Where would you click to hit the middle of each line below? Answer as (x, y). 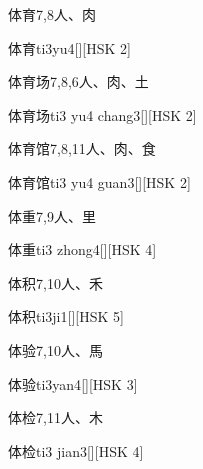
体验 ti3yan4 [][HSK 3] (73, 383)
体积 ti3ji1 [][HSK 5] (66, 316)
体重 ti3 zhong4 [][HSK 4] (82, 249)
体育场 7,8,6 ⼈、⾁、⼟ (78, 81)
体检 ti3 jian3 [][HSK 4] (76, 450)
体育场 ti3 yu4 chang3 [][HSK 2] (102, 114)
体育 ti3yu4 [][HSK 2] (69, 47)
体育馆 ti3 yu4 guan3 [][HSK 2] (99, 181)
